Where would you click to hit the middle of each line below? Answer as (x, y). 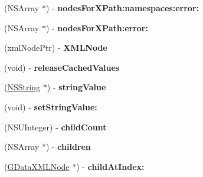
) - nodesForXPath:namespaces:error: (122, 8)
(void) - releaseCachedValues (62, 67)
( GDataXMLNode (37, 166)
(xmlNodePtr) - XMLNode (56, 47)
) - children (68, 147)
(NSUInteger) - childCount (55, 127)
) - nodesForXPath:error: (97, 27)
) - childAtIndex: (110, 166)
